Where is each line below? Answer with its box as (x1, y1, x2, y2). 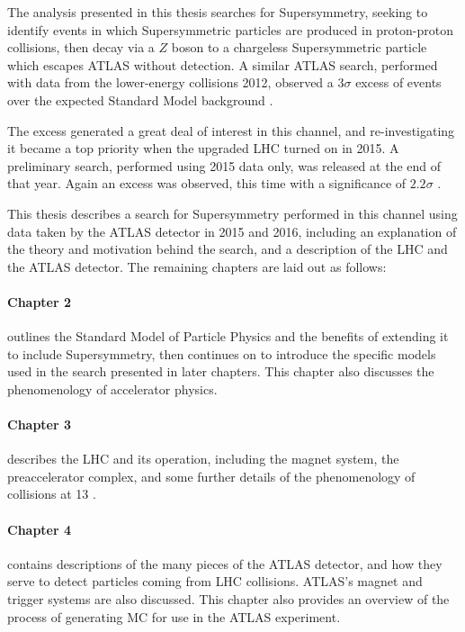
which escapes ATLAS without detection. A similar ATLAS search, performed (7, 55, 438, 74)
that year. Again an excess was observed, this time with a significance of (7, 174, 407, 193)
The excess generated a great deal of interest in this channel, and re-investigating (7, 121, 455, 140)
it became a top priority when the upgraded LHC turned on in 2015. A (7, 139, 399, 158)
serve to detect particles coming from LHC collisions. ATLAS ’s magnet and (7, 572, 423, 591)
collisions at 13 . (7, 484, 96, 503)
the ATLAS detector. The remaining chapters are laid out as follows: (7, 257, 387, 275)
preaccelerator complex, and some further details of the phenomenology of (7, 466, 416, 485)
